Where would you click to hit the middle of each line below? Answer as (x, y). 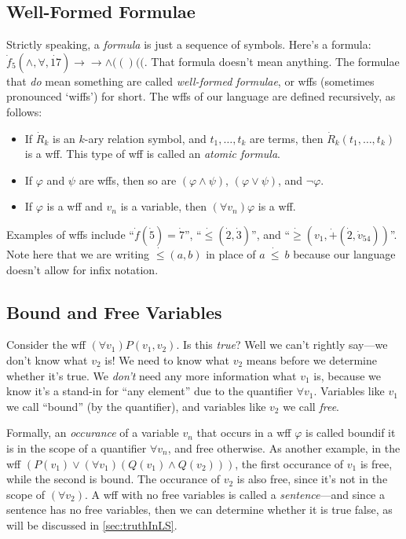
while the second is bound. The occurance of (113, 479)
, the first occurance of (289, 463)
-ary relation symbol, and (145, 138)
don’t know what (47, 359)
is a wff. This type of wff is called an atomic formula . (153, 154)
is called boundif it (350, 433)
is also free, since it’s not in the (312, 479)
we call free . (311, 406)
